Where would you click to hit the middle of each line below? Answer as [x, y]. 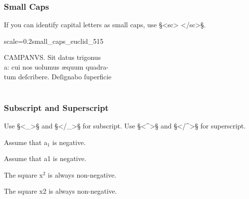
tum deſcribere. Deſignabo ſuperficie [58, 76]
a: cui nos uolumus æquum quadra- [56, 67]
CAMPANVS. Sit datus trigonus [53, 57]
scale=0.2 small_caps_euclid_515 [54, 41]
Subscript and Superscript [56, 107]
